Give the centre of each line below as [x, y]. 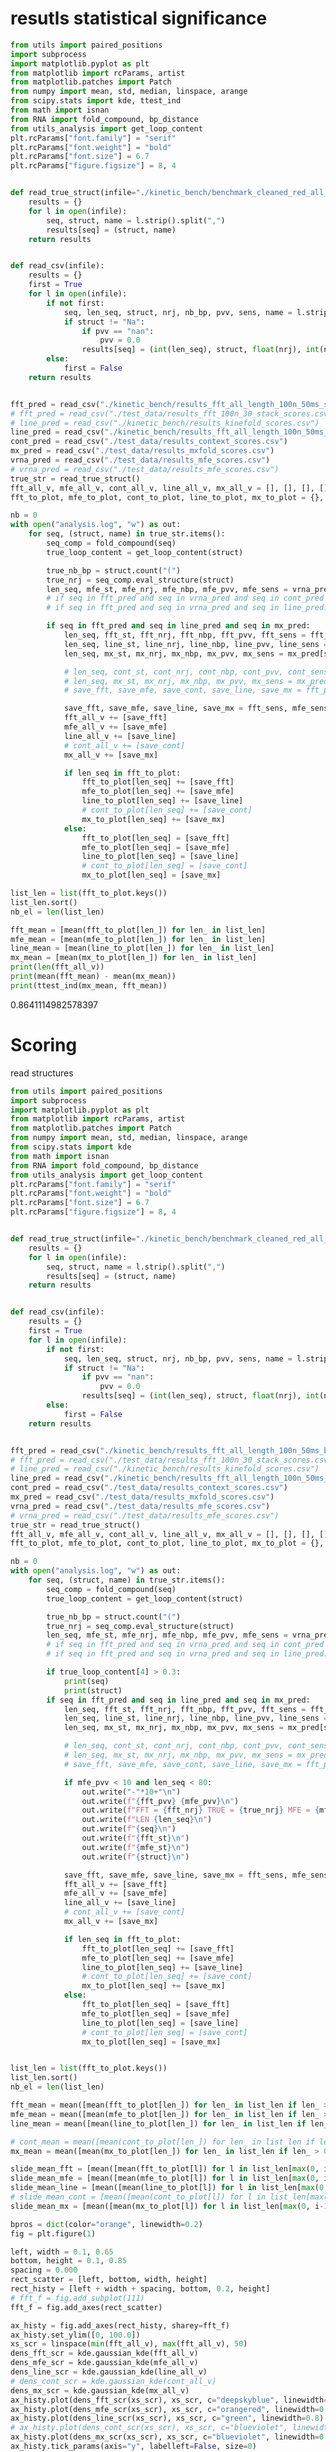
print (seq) [86, 1681]
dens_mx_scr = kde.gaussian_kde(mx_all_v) [100, 2390]
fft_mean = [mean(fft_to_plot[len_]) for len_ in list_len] [138, 930]
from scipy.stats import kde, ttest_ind [96, 101]
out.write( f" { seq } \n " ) [129, 1829]
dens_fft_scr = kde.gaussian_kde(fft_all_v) [104, 2353]
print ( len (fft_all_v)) [57, 967]
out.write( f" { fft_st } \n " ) [135, 1838]
